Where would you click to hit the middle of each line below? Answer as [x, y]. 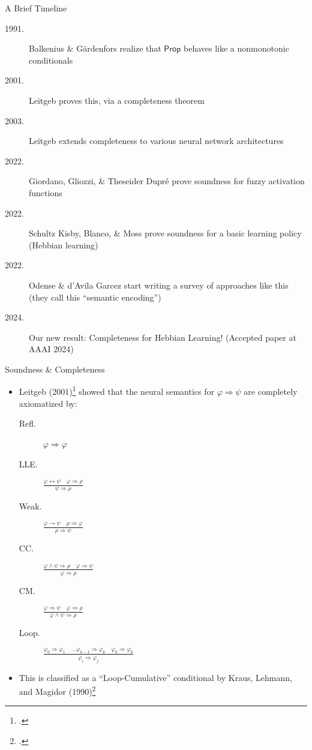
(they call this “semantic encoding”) [95, 297]
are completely [271, 391]
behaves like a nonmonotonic [236, 48]
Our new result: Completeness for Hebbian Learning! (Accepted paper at [163, 337]
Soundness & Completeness [55, 369]
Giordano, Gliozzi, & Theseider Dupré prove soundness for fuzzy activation [167, 181]
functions [46, 192]
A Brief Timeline [36, 8]
